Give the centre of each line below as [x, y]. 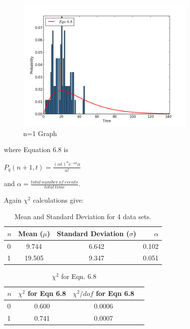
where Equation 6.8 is [36, 149]
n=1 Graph [40, 133]
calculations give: [58, 200]
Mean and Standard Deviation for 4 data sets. [83, 216]
